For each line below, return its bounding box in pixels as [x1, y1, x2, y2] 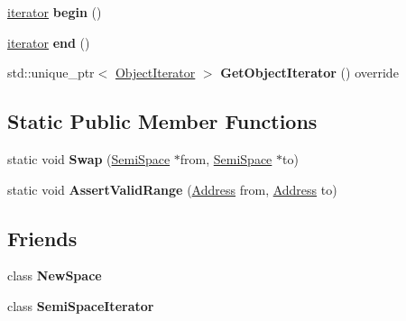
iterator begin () [7, 3, 102, 21]
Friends [7, 224, 78, 252]
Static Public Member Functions [7, 107, 318, 135]
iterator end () [7, 32, 90, 51]
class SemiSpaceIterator [7, 296, 154, 315]
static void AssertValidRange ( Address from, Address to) [7, 179, 337, 198]
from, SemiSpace [180, 149, 272, 168]
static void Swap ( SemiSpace [7, 149, 171, 168]
